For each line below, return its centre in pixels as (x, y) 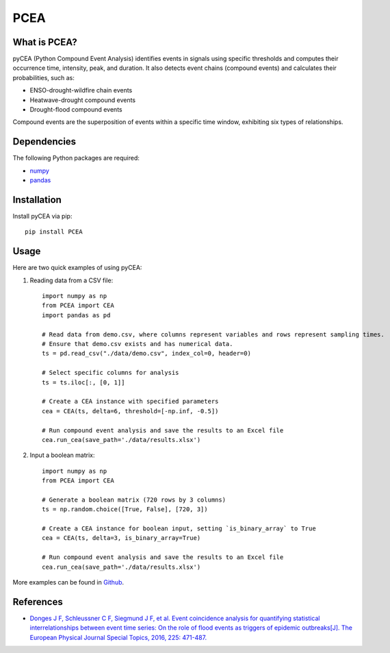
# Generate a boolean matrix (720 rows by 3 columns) (134, 500)
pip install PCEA (54, 232)
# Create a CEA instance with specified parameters (130, 402)
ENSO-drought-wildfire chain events (81, 90)
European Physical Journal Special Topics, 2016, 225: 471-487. (118, 637)
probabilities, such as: (43, 77)
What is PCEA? (45, 42)
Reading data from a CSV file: (71, 280)
